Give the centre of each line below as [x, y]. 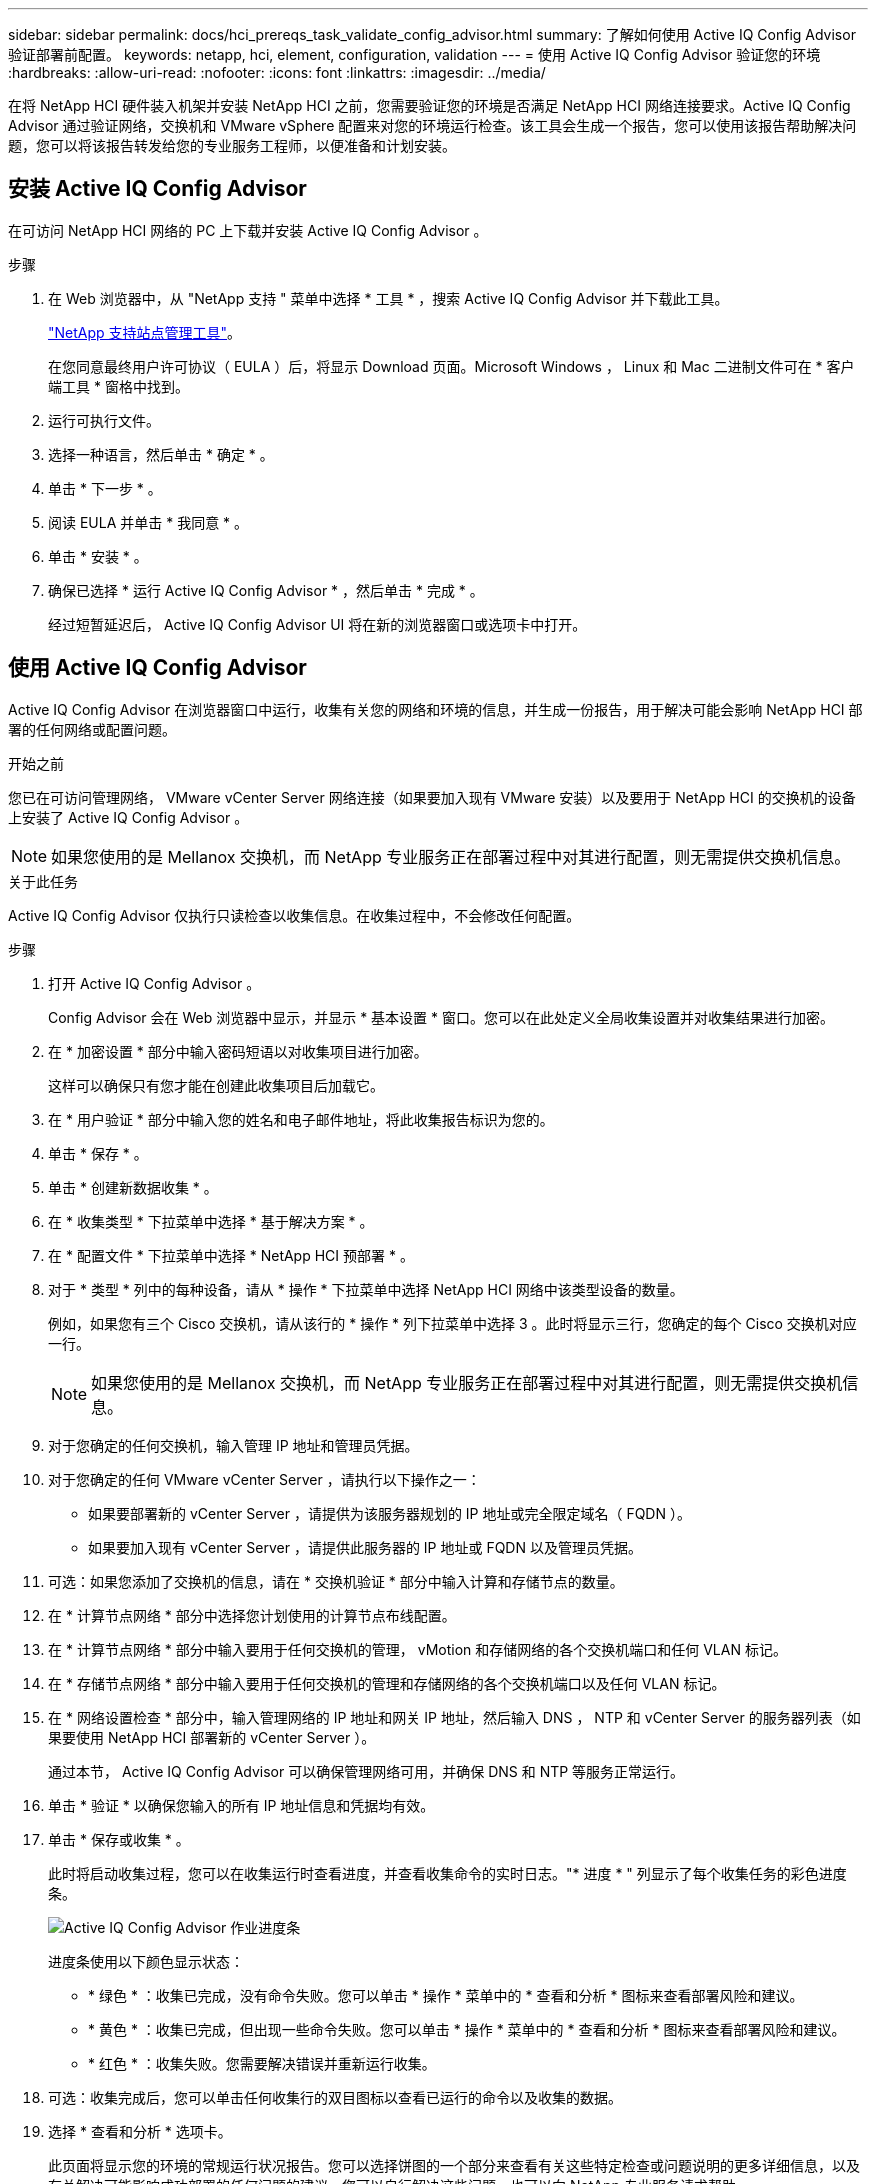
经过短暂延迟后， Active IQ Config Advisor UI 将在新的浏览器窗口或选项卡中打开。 [317, 624]
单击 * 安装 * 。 [98, 556]
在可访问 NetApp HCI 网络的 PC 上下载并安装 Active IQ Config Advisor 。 [248, 230]
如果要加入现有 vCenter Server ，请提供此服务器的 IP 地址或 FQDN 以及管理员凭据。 [365, 1547]
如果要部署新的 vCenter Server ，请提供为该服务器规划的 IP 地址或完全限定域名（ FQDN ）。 [389, 1513]
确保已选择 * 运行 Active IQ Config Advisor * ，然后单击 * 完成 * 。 [266, 590]
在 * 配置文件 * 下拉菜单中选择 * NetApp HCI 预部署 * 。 [231, 1255]
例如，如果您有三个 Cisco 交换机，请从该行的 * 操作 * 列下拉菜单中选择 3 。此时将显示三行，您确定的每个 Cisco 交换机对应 [452, 1323]
